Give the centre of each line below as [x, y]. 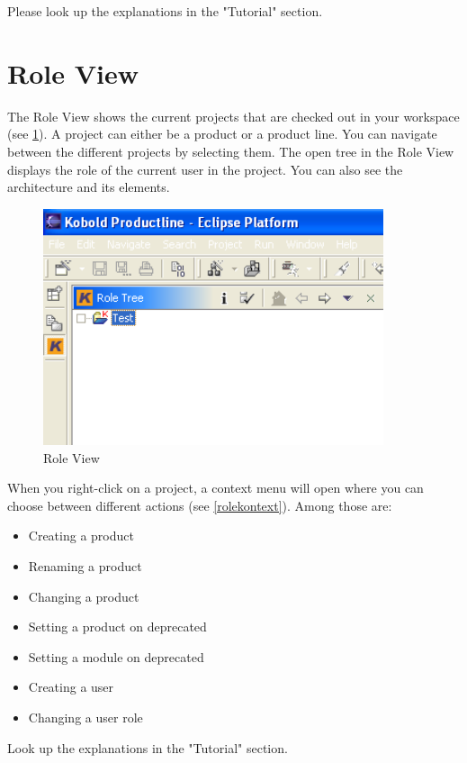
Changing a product [84, 596]
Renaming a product [85, 566]
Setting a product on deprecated [117, 627]
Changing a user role [85, 718]
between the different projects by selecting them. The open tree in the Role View [231, 151]
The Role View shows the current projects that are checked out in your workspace [233, 116]
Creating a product [81, 536]
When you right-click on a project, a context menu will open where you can [216, 488]
